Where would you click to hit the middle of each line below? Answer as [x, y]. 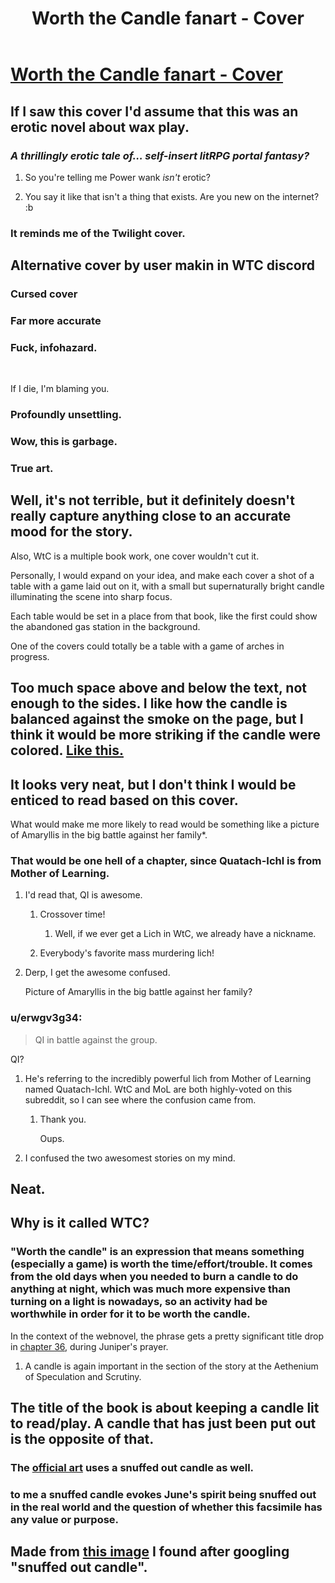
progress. [30, 656]
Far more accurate [56, 321]
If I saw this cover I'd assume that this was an [154, 111]
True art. [32, 469]
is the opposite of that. [82, 1439]
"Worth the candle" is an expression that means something [157, 1252]
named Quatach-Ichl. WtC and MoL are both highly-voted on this [158, 1089]
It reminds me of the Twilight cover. [98, 233]
